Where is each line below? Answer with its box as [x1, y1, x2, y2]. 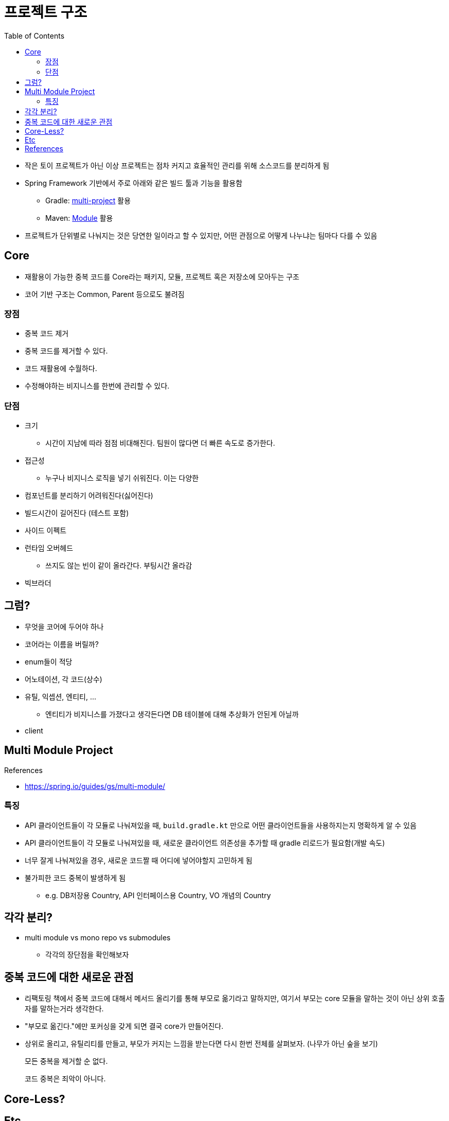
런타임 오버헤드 [25, 544, 74, 553]
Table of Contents [4, 31, 65, 40]
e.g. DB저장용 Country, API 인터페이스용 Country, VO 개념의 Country [45, 890, 271, 900]
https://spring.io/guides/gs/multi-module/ [25, 781, 166, 791]
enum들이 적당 [25, 657, 73, 666]
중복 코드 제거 [25, 329, 69, 338]
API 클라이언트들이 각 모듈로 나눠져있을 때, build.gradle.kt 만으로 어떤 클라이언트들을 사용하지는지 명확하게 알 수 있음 [25, 820, 417, 830]
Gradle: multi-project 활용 [45, 196, 131, 205]
